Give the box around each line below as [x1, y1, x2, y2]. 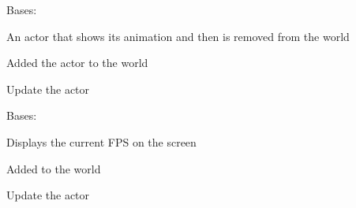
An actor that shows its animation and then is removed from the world [6, 28, 350, 44]
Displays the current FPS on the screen [6, 133, 197, 150]
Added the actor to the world [6, 54, 148, 71]
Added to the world [6, 160, 101, 176]
